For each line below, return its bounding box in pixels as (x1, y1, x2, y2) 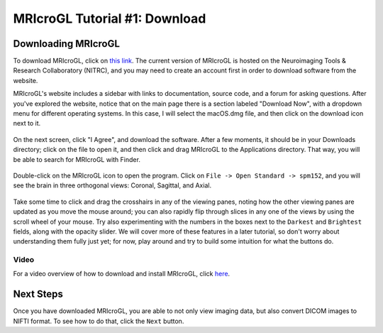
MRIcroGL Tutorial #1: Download (13, 11, 206, 26)
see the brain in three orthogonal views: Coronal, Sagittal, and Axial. (13, 181, 212, 190)
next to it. (13, 119, 41, 128)
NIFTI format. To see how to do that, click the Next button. (13, 317, 184, 325)
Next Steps (13, 288, 63, 300)
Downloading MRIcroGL (13, 38, 121, 50)
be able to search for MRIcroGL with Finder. (13, 155, 141, 163)
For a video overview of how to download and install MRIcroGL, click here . (13, 270, 231, 278)
